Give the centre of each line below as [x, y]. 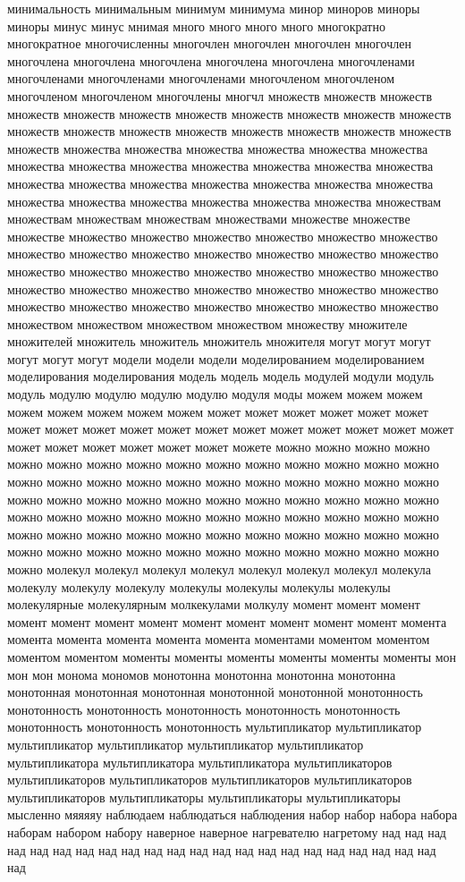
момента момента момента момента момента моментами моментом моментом [219, 639]
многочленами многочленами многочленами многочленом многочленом [201, 78]
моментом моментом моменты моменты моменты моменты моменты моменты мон [232, 656]
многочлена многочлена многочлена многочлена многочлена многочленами [211, 60]
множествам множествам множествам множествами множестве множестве [209, 219]
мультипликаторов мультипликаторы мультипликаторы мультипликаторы [204, 797]
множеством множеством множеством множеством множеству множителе [207, 323]
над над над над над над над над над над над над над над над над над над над [222, 849]
